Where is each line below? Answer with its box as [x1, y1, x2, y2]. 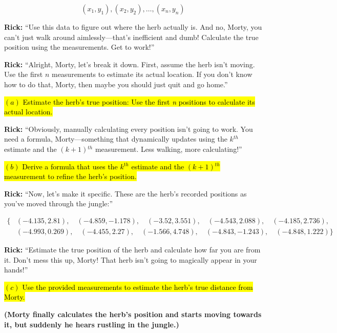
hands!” [4, 264, 28, 275]
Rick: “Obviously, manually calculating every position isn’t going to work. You [4, 123, 253, 134]
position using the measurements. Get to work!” [4, 42, 155, 52]
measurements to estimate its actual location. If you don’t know [51, 69, 252, 80]
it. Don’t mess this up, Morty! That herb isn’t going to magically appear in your [4, 254, 257, 265]
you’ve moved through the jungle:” [4, 198, 113, 209]
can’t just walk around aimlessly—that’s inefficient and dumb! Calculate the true [4, 31, 259, 42]
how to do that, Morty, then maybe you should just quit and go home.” [4, 79, 228, 89]
